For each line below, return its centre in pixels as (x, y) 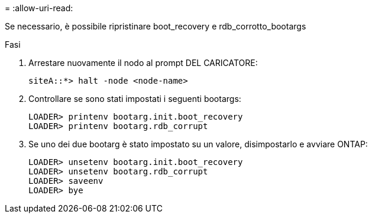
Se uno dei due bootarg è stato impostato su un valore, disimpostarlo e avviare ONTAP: (198, 144)
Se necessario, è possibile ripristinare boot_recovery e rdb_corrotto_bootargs (156, 26)
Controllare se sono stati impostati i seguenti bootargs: (135, 99)
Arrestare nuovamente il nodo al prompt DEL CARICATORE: (143, 63)
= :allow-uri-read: (39, 8)
